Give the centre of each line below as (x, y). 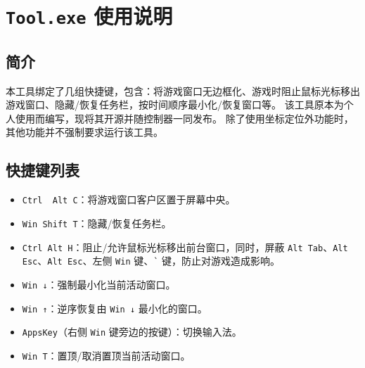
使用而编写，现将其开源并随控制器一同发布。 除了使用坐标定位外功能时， (184, 118)
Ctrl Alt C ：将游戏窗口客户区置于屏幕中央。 (129, 199)
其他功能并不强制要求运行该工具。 (84, 132)
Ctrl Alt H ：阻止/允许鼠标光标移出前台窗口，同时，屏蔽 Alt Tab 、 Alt (185, 247)
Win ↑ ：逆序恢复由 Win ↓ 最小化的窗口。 (115, 308)
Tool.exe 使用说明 (89, 16)
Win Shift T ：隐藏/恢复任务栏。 (97, 223)
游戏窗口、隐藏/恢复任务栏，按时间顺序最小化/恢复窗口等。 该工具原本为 (175, 104)
